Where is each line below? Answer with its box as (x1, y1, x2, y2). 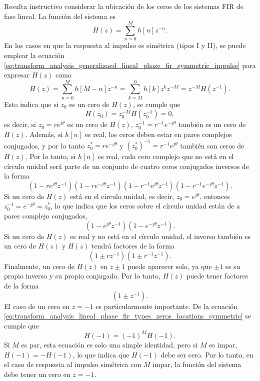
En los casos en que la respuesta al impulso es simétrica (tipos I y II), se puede (4, 40, 246, 50)
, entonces (199, 190, 230, 201)
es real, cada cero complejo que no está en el (97, 151, 234, 161)
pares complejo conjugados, (4, 210, 87, 221)
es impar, (209, 339, 237, 349)
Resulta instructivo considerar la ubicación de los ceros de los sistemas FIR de (4, 1, 243, 11)
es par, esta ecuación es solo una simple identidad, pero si (21, 339, 198, 349)
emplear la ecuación (4, 49, 64, 60)
